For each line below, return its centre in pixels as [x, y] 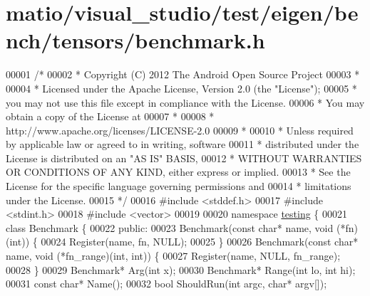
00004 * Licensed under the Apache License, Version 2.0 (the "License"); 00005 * [181, 88]
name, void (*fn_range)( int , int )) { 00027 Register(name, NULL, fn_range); [173, 256]
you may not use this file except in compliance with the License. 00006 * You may [185, 102]
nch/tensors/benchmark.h [135, 40]
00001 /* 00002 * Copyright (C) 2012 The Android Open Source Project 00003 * [183, 74]
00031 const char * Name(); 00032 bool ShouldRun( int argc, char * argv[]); [166, 284]
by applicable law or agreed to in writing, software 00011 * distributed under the [183, 144]
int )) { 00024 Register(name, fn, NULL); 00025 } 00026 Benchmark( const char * [184, 242]
